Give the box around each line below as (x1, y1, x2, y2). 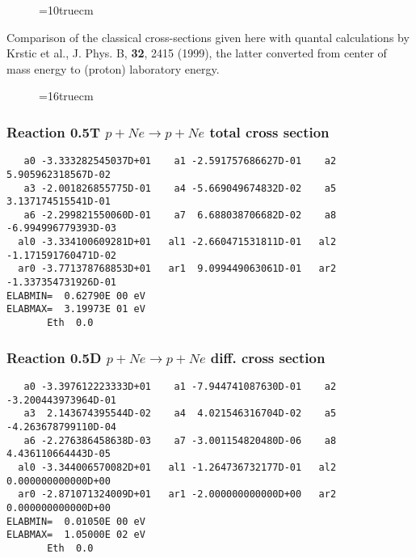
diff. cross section (210, 347, 326, 367)
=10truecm (39, 2, 94, 18)
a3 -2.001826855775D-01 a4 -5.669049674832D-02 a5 (23, 182, 337, 194)
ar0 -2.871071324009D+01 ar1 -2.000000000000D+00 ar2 (18, 488, 337, 501)
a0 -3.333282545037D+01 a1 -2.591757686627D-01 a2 (23, 155, 337, 167)
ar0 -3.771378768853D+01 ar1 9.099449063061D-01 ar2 (18, 263, 337, 275)
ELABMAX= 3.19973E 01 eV (6, 303, 145, 315)
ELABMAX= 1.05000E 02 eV (6, 529, 145, 541)
